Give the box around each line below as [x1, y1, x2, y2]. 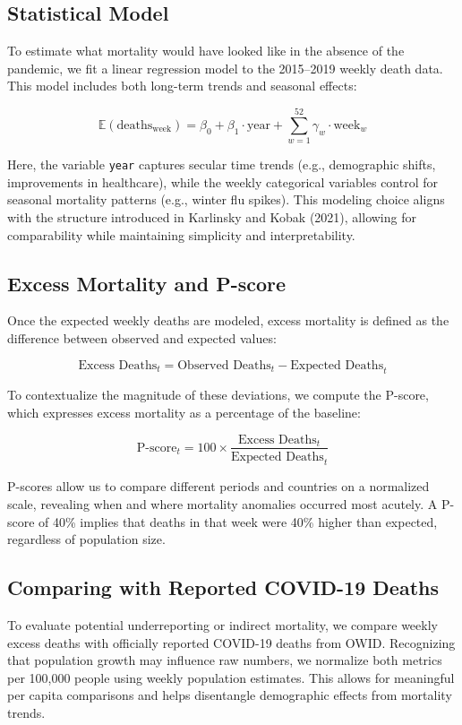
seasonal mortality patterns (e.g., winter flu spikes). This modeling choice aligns [7, 190, 445, 209]
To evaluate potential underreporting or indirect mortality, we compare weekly [7, 615, 438, 634]
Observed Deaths [177, 358, 271, 372]
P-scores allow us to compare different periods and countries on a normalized [7, 477, 430, 496]
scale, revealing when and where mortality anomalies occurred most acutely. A [7, 494, 438, 513]
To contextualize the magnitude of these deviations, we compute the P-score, [7, 385, 429, 404]
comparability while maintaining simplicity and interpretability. [7, 225, 355, 244]
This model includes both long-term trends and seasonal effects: [7, 76, 357, 95]
